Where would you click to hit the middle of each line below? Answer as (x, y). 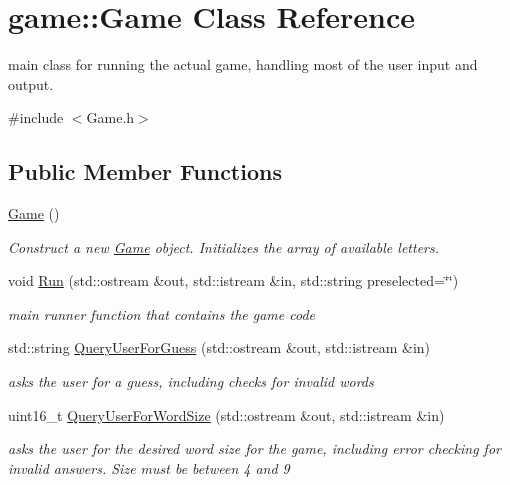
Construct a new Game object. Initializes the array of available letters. (224, 246)
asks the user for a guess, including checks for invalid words (191, 381)
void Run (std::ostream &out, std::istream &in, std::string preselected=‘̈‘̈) (233, 280)
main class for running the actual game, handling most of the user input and (243, 64)
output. (31, 83)
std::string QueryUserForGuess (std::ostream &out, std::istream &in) (219, 347)
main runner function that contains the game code (161, 313)
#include (36, 117)
